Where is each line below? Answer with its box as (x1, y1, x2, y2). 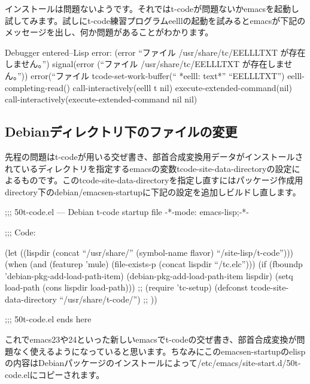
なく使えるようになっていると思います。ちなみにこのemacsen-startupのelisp (13, 344, 306, 357)
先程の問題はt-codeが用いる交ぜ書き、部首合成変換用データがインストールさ (5, 150, 303, 162)
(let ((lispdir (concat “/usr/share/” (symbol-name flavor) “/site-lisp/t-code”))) (5, 246, 294, 258)
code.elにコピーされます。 (5, 368, 105, 380)
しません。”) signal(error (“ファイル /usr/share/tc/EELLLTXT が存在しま (5, 58, 284, 70)
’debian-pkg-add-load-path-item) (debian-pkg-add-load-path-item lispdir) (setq (5, 269, 293, 282)
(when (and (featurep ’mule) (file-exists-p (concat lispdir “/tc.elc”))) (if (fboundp (5, 258, 303, 270)
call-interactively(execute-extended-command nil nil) (5, 93, 197, 105)
